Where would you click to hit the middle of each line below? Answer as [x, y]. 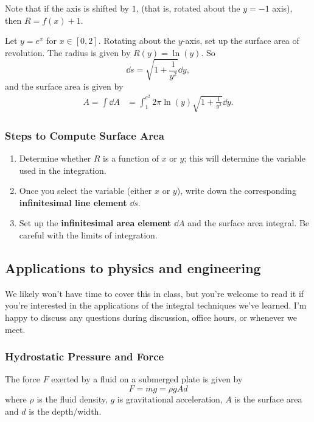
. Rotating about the [137, 41]
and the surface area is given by [64, 86]
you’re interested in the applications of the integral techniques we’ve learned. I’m [156, 305]
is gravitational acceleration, [170, 399]
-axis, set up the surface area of [241, 41]
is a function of [131, 158]
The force [23, 379]
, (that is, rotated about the [188, 8]
